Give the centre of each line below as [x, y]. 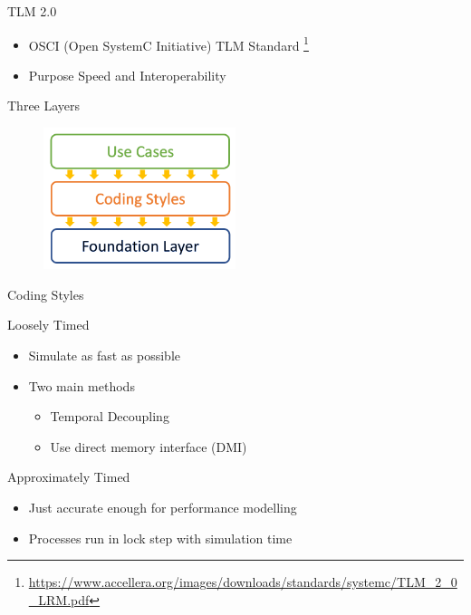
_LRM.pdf [59, 599]
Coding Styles [46, 294]
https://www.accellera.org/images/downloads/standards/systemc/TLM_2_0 [243, 582]
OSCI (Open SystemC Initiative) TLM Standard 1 [168, 43]
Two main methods [82, 385]
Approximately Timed [69, 477]
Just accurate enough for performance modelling [163, 507]
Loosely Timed [48, 325]
